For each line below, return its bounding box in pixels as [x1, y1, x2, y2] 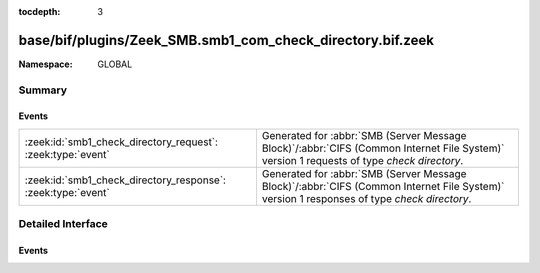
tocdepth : [18, 6, 61, 17]
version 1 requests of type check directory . [261, 153, 464, 167]
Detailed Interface [18, 217, 109, 231]
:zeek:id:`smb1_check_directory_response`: [24, 173, 227, 187]
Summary [18, 83, 68, 97]
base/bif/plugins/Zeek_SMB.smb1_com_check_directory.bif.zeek [18, 31, 435, 49]
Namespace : [18, 58, 74, 70]
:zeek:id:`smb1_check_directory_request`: [24, 135, 219, 149]
